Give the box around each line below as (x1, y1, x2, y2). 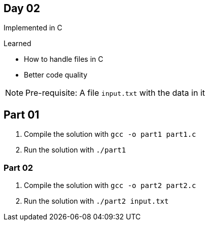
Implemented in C (4, 23, 62, 32)
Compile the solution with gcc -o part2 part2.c (24, 181, 196, 190)
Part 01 (4, 108, 40, 121)
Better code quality (24, 70, 87, 80)
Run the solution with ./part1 (24, 145, 126, 155)
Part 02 (4, 162, 33, 173)
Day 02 (4, 2, 41, 15)
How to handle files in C (24, 55, 103, 64)
